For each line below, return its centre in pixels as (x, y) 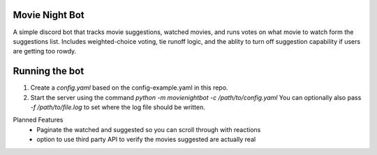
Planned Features (38, 120)
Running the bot (49, 71)
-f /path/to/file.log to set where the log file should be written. (118, 107)
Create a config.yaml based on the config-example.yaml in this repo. (129, 88)
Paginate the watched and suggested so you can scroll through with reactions (149, 129)
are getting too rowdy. (45, 51)
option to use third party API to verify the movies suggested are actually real (146, 140)
